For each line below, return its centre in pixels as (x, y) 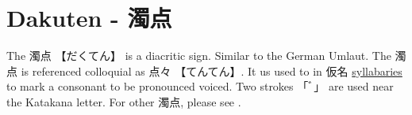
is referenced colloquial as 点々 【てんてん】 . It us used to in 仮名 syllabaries (212, 70)
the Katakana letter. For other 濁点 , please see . (124, 101)
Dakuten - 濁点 (89, 18)
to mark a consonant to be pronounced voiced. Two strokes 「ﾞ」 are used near (200, 86)
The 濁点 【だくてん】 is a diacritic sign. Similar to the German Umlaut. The (199, 56)
